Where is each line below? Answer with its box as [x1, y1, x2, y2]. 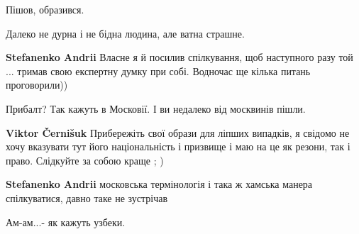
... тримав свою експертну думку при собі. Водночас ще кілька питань [6, 63, 311, 78]
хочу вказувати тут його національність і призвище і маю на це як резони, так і [6, 139, 350, 154]
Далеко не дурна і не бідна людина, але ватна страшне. [6, 26, 245, 40]
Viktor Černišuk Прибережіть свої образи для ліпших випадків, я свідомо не [6, 125, 350, 140]
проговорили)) [6, 77, 68, 92]
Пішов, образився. [6, 2, 84, 16]
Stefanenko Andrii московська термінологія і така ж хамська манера [6, 177, 313, 191]
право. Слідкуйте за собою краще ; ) [6, 152, 164, 167]
